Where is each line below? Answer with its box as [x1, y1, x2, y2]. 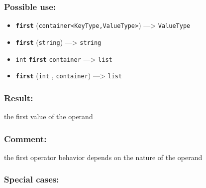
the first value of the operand [4, 111, 93, 122]
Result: [4, 91, 33, 104]
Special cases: [4, 173, 59, 186]
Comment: [4, 132, 47, 145]
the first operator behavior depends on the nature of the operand [4, 152, 203, 162]
